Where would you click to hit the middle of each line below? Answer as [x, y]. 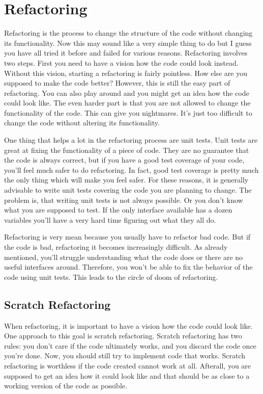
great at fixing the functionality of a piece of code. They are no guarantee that [127, 150]
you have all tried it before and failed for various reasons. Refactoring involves [126, 53]
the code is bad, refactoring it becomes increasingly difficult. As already [116, 247]
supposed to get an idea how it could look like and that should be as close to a [127, 375]
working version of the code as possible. [66, 386]
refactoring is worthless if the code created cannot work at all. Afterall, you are [128, 365]
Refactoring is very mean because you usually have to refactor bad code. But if [127, 237]
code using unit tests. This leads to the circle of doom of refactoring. [111, 277]
